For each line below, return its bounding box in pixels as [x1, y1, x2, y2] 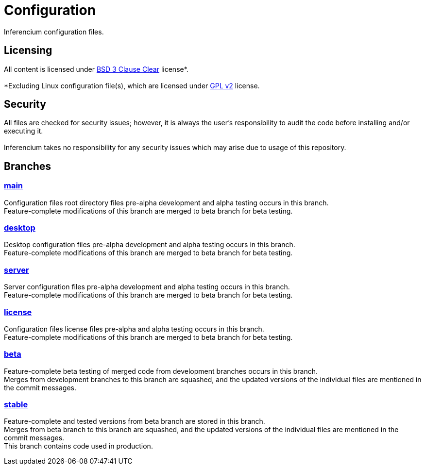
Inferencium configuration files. [4, 27, 104, 36]
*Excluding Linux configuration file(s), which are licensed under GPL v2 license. [4, 81, 260, 90]
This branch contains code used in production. [4, 442, 153, 451]
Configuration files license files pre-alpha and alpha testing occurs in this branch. [4, 324, 264, 333]
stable [4, 400, 28, 410]
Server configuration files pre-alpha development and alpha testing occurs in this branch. [4, 283, 290, 291]
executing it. [4, 127, 43, 135]
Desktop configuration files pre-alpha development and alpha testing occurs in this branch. [4, 240, 295, 249]
